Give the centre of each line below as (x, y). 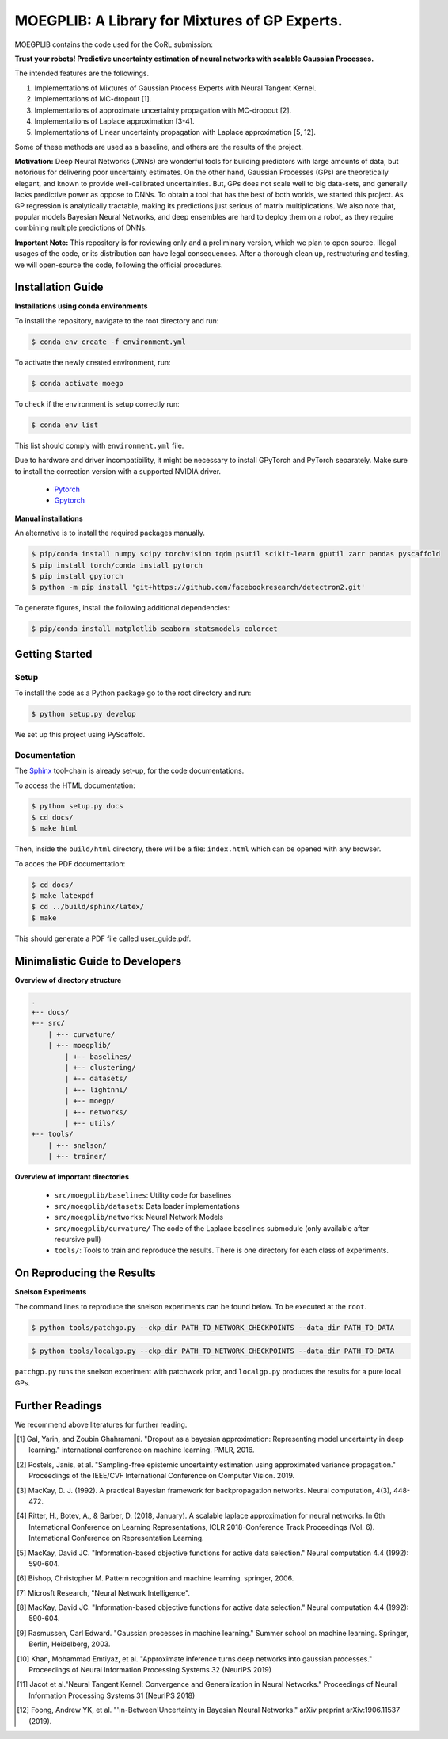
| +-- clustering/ (100, 1068)
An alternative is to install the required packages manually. (110, 533)
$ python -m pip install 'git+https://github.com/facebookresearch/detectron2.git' (198, 587)
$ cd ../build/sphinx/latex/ (88, 907)
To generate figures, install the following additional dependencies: (122, 608)
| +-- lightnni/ (96, 1089)
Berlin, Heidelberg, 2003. (70, 1644)
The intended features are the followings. (82, 73)
